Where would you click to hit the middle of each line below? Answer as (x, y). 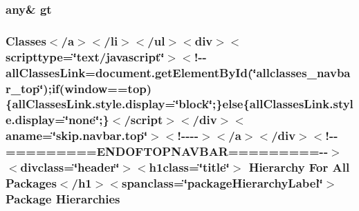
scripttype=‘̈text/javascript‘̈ (85, 56)
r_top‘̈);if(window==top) (79, 88)
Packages (31, 183)
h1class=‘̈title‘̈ (189, 167)
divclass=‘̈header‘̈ (70, 167)
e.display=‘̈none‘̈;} (57, 120)
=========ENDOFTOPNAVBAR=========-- (167, 151)
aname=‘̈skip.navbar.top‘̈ (77, 135)
